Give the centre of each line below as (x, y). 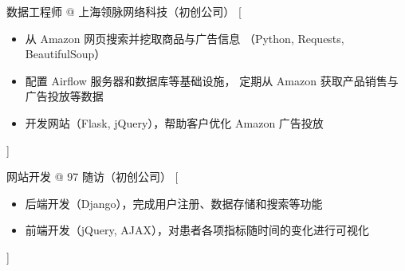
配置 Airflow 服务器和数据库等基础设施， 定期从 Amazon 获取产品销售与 (212, 80)
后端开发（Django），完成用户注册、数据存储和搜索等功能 (174, 203)
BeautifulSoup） (65, 54)
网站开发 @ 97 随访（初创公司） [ (92, 177)
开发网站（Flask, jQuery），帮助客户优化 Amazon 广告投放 (174, 122)
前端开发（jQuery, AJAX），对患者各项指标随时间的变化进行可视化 (197, 230)
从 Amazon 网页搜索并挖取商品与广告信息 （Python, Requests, (185, 38)
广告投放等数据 (64, 96)
